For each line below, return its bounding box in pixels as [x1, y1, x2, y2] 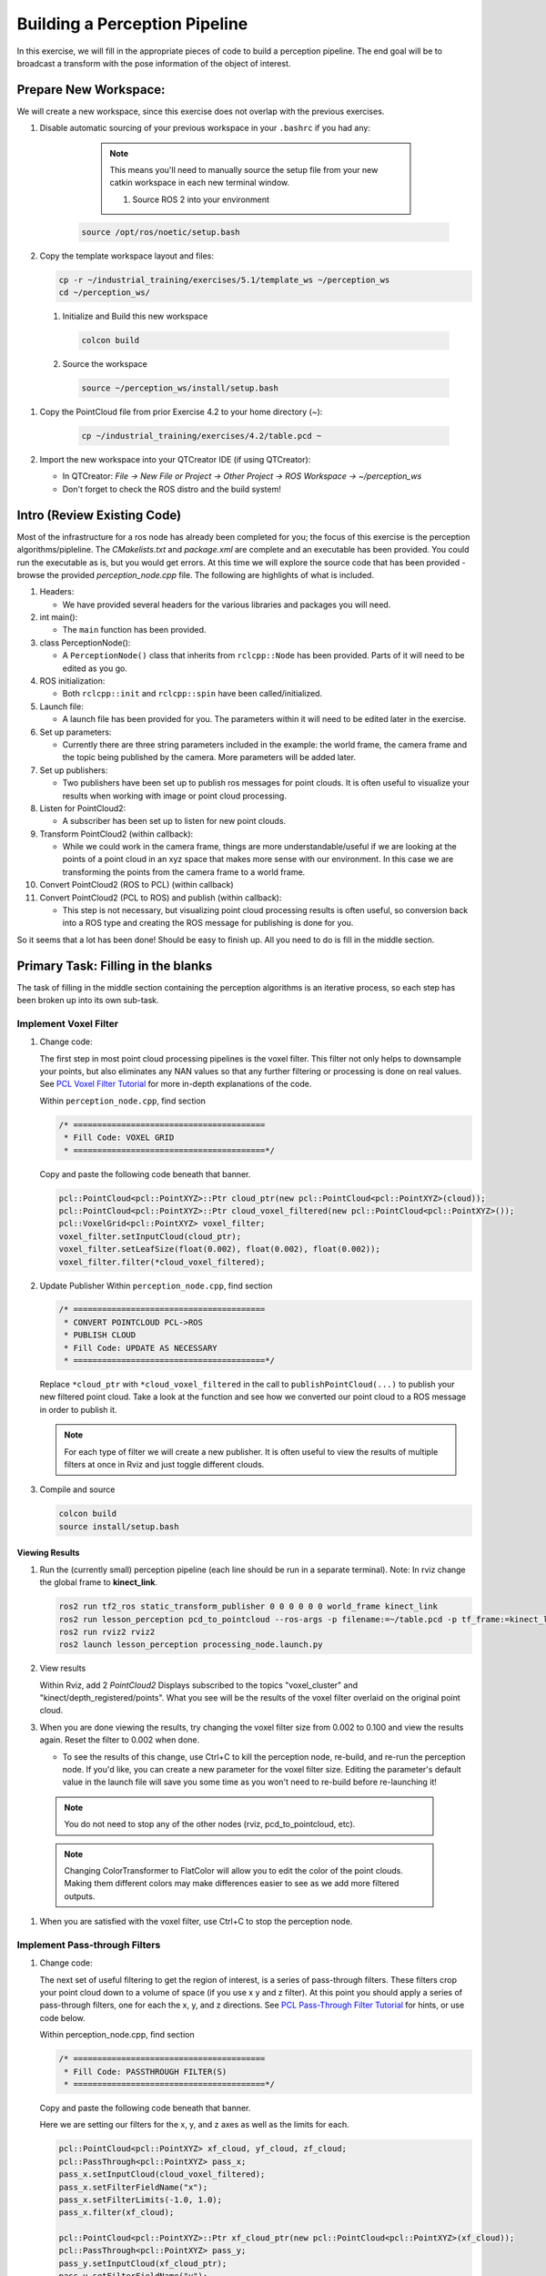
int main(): [39, 612, 78, 623]
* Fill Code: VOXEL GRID [64, 1133, 175, 1143]
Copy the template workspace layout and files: [39, 250, 214, 261]
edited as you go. [62, 663, 127, 674]
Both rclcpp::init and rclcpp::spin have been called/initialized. [62, 688, 323, 699]
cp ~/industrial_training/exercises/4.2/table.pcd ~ [81, 431, 322, 442]
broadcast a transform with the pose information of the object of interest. [16, 57, 291, 68]
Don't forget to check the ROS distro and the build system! [62, 483, 281, 494]
